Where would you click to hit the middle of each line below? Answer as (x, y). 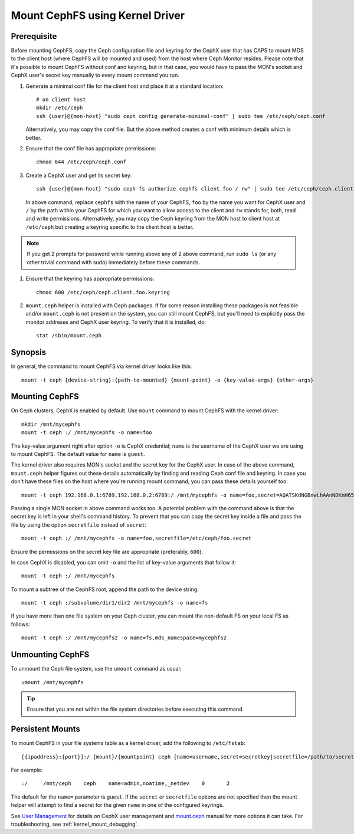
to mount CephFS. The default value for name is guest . (78, 454)
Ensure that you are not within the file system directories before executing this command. (135, 709)
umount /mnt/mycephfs (53, 682)
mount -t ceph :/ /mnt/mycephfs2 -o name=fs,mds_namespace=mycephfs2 (124, 638)
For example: (27, 770)
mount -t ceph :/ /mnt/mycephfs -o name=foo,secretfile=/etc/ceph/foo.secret (137, 539)
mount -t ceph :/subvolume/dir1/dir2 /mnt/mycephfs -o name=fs (115, 603)
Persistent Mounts (46, 729)
